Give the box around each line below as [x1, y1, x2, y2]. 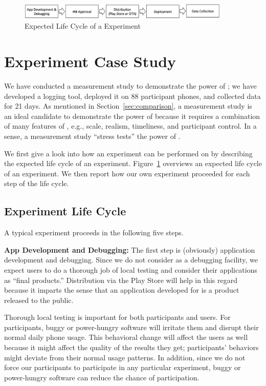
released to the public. [4, 294, 74, 305]
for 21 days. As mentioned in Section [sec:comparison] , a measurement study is [4, 100, 252, 111]
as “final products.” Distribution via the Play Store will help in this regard [4, 274, 237, 285]
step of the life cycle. [4, 178, 69, 189]
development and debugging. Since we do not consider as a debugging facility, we [4, 254, 258, 265]
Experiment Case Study [4, 51, 176, 72]
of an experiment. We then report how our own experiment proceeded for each [4, 168, 250, 178]
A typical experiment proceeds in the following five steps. [4, 227, 184, 238]
